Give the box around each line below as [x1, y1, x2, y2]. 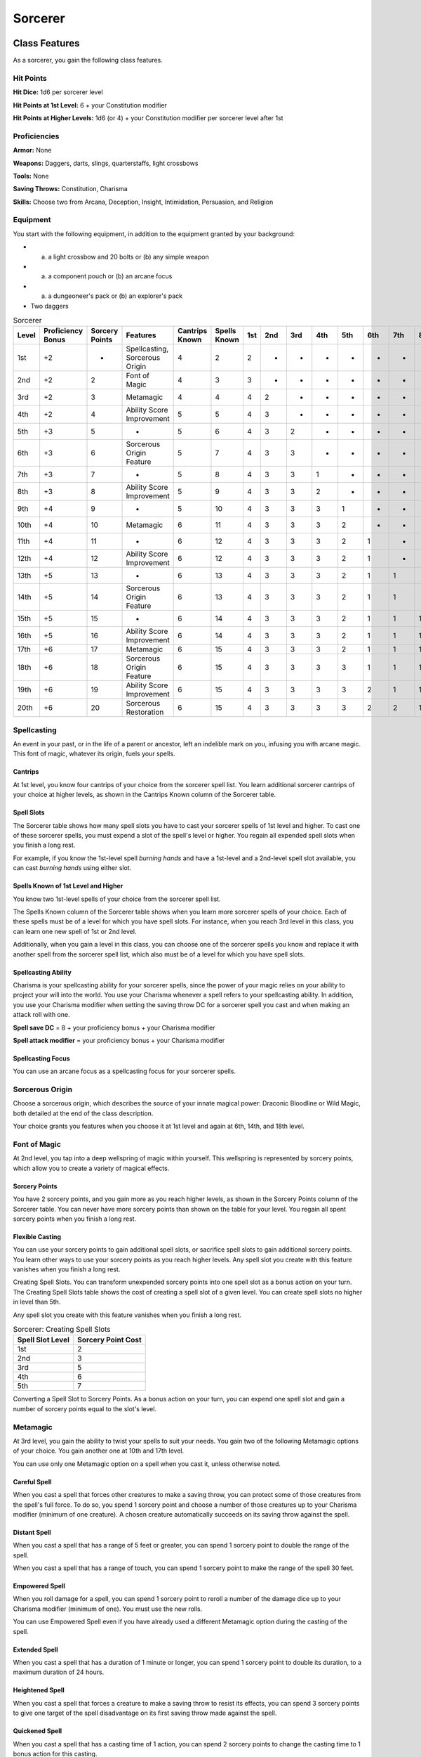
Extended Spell [13, 1645, 59, 1654]
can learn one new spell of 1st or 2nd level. [13, 927, 137, 935]
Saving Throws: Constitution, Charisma [13, 185, 128, 193]
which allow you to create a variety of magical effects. [13, 1164, 170, 1172]
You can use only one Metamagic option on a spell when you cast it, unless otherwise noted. [13, 1459, 281, 1468]
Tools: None [13, 171, 49, 180]
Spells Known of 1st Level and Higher [13, 882, 123, 890]
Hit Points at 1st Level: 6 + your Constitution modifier [13, 101, 168, 109]
